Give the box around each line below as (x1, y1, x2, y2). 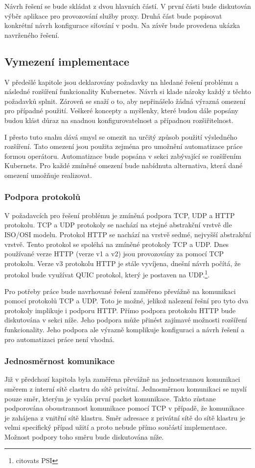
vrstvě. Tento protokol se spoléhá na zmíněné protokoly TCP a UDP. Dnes (4, 239, 229, 249)
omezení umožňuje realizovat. (4, 170, 92, 180)
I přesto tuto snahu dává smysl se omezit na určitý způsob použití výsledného (4, 131, 237, 142)
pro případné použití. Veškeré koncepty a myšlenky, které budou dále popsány (4, 105, 238, 116)
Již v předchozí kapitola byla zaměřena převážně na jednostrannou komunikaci (4, 374, 240, 384)
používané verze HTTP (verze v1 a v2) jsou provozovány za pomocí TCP (4, 248, 224, 259)
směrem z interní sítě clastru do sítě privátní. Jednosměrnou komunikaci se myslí (4, 383, 247, 394)
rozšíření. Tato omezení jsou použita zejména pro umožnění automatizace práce (4, 141, 243, 151)
